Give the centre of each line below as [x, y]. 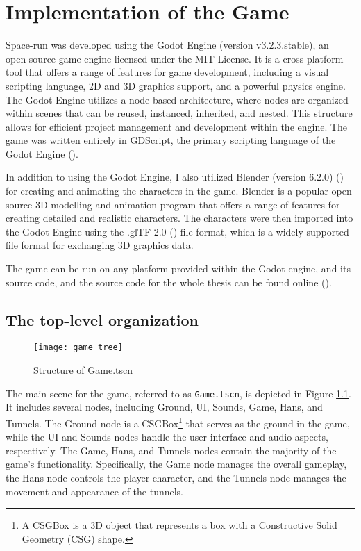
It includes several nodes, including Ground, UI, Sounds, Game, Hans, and [164, 407]
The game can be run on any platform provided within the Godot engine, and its [178, 269]
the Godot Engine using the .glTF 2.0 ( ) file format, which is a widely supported [177, 231]
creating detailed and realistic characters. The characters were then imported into [179, 218]
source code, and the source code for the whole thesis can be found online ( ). [169, 282]
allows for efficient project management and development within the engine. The [177, 126]
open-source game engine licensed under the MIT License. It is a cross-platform [175, 58]
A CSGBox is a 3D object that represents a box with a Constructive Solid [179, 525]
